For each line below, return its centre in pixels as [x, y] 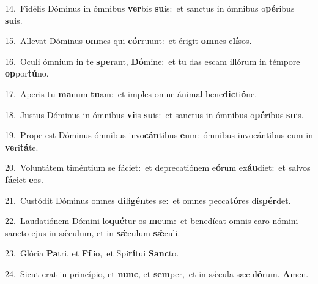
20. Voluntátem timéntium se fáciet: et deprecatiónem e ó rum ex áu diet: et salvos [158, 167]
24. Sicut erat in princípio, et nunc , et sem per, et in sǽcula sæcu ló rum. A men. [157, 273]
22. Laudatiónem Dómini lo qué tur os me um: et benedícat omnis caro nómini [152, 221]
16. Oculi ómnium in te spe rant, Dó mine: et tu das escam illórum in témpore [153, 61]
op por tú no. [27, 73]
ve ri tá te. [22, 147]
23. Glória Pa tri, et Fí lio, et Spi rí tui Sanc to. [92, 253]
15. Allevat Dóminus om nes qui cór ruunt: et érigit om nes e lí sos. [128, 41]
